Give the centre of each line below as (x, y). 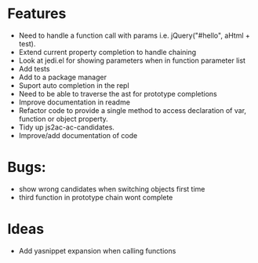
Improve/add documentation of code (78, 135)
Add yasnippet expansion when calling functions (97, 250)
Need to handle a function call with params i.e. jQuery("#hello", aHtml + (134, 35)
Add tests (34, 68)
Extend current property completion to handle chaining (107, 52)
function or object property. (64, 119)
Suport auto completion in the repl (74, 85)
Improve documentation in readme (74, 102)
